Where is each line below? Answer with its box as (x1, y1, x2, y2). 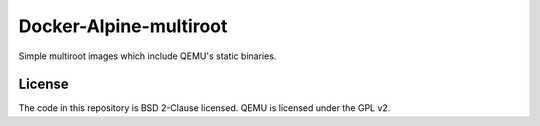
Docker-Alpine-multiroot (18, 15, 228, 37)
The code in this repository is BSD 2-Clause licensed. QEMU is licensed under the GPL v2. (18, 102, 391, 114)
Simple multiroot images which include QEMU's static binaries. (18, 50, 277, 62)
